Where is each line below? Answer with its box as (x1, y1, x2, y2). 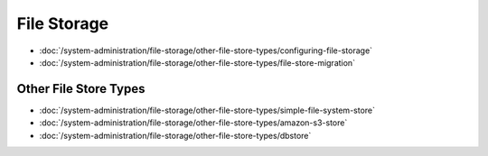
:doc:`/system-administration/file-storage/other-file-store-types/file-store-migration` (39, 57, 356, 68)
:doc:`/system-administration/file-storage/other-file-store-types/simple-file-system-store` (39, 105, 375, 115)
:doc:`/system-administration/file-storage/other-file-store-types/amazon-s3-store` (39, 117, 348, 128)
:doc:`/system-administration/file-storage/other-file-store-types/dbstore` (39, 130, 312, 141)
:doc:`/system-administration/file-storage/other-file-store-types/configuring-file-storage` (39, 45, 373, 56)
